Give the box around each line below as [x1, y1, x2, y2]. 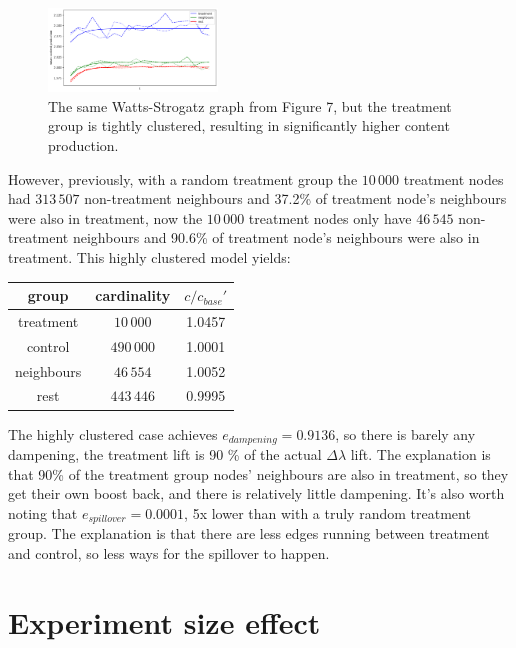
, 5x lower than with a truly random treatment [184, 502, 471, 523]
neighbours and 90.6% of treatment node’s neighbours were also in [72, 227, 480, 248]
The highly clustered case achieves [8, 423, 218, 444]
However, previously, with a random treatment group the [8, 168, 358, 189]
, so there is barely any [335, 423, 476, 444]
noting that [8, 502, 78, 523]
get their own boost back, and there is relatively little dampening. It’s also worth [8, 483, 505, 504]
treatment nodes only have [248, 207, 412, 228]
